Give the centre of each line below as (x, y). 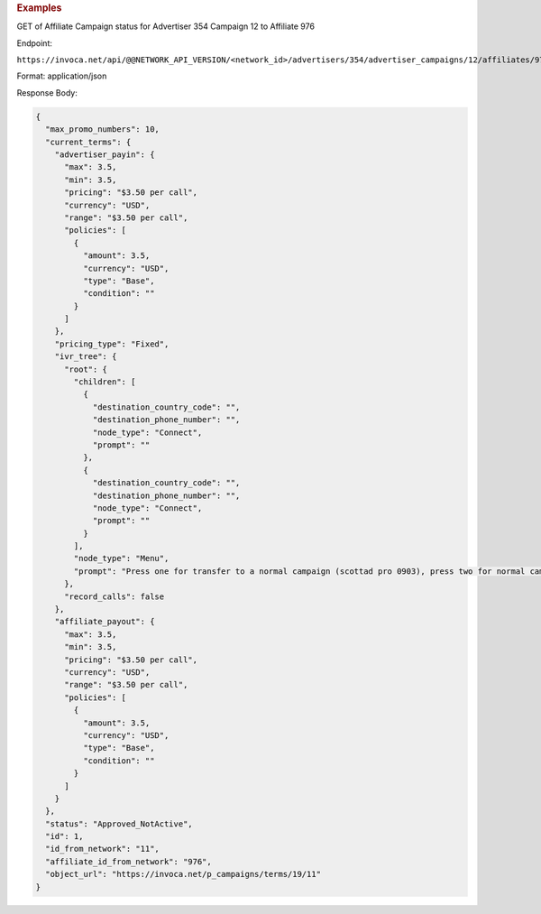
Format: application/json (62, 76)
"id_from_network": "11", (102, 849)
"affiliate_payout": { (105, 622)
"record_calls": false (115, 596)
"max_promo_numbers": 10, (102, 129)
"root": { (86, 369)
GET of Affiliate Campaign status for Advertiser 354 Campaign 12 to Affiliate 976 (166, 26)
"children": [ (105, 382)
